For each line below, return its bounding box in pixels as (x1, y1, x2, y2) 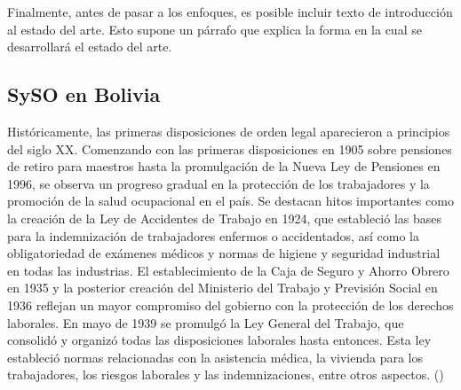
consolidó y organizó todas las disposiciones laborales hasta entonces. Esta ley (7, 331, 432, 349)
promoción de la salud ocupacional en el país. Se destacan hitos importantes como (7, 191, 454, 210)
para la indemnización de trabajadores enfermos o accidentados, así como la (7, 226, 420, 245)
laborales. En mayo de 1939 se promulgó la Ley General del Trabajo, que (7, 313, 404, 331)
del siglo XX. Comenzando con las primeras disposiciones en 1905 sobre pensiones (7, 139, 452, 158)
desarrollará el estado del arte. (7, 37, 172, 56)
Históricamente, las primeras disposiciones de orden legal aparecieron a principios (7, 121, 450, 140)
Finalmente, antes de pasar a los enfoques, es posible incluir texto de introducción (7, 3, 453, 20)
